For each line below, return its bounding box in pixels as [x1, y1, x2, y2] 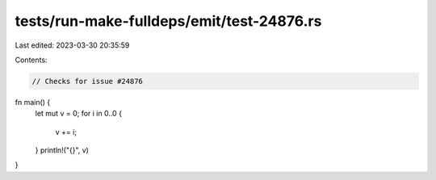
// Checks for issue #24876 [31, 77, 143, 86]
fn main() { [15, 97, 51, 107]
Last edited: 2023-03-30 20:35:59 [15, 40, 130, 50]
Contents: [15, 55, 48, 65]
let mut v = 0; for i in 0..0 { [35, 109, 123, 119]
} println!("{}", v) [35, 145, 89, 155]
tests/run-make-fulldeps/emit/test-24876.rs [15, 12, 322, 30]
